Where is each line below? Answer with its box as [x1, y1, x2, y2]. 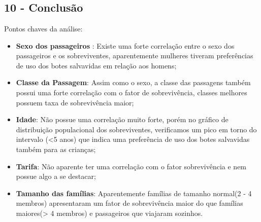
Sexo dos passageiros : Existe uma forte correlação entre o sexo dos [16, 40, 235, 51]
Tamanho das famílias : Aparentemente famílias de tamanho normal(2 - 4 [16, 188, 252, 198]
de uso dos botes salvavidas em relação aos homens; [16, 60, 177, 70]
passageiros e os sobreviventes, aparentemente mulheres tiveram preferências [16, 50, 253, 61]
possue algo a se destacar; [16, 171, 96, 181]
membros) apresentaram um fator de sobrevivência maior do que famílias [16, 198, 243, 208]
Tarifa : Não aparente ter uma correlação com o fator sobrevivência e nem [16, 161, 247, 171]
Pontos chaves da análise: [4, 23, 83, 33]
